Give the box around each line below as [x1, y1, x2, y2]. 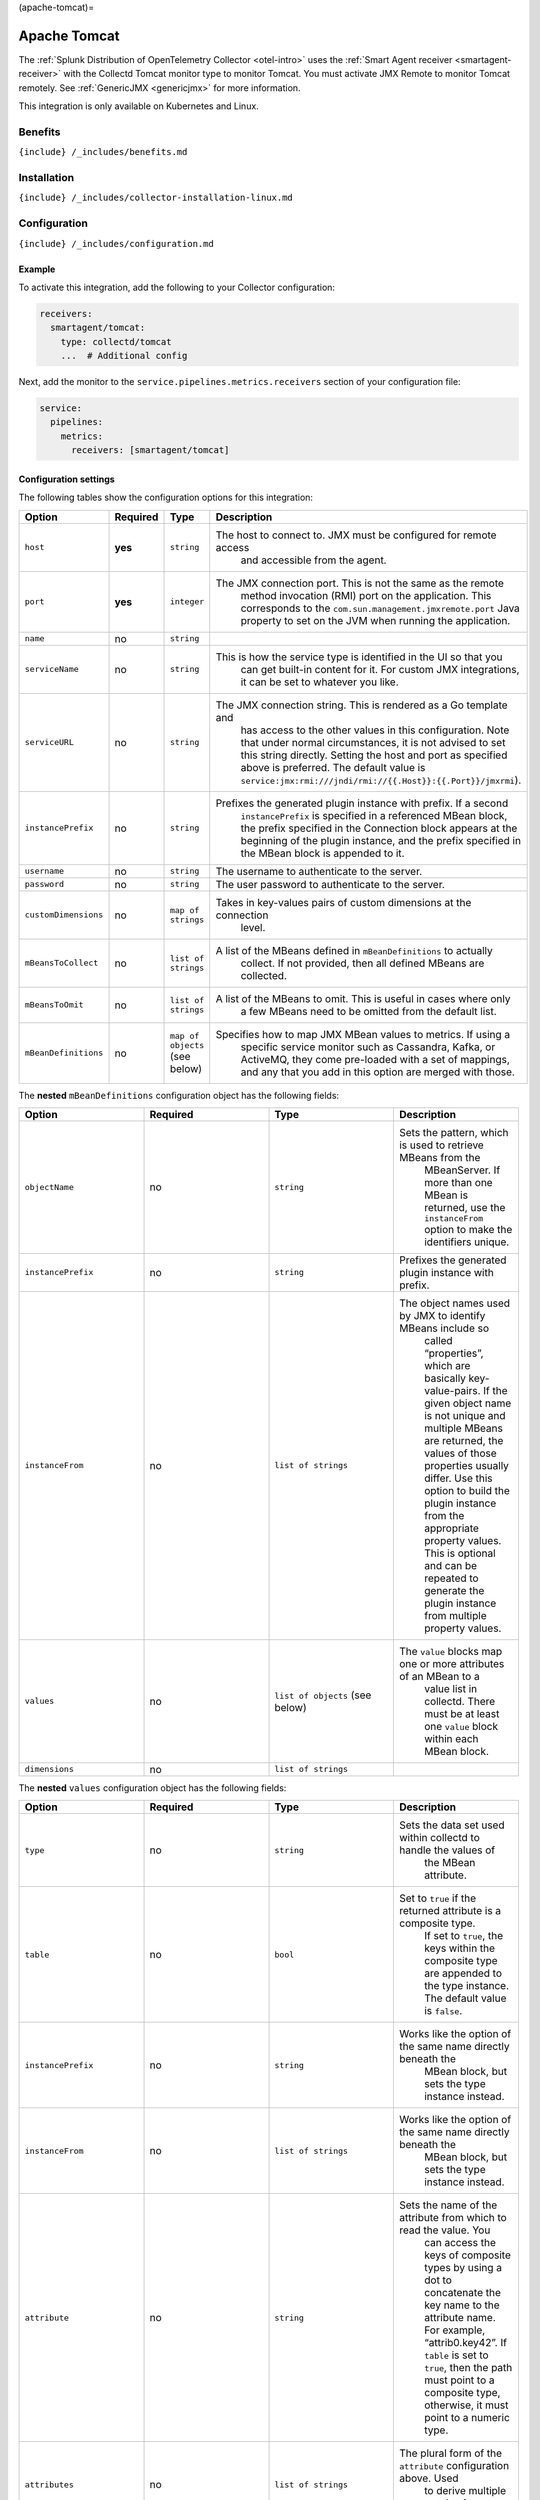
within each [423, 1731, 479, 1745]
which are [423, 1358, 471, 1372]
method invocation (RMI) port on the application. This [240, 588, 492, 602]
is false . [423, 2004, 463, 2018]
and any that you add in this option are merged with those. [240, 1065, 515, 1079]
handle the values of [398, 1843, 495, 1857]
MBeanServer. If [423, 1163, 501, 1177]
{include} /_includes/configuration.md [18, 238, 214, 249]
